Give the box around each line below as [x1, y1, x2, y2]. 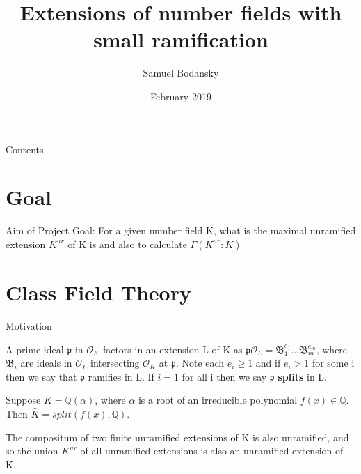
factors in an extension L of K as [102, 342, 243, 356]
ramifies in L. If [88, 369, 154, 383]
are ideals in [20, 355, 72, 370]
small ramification [93, 25, 268, 54]
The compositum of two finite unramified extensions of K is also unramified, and [6, 429, 349, 444]
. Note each [175, 355, 225, 370]
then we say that [6, 369, 77, 383]
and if [255, 355, 281, 370]
